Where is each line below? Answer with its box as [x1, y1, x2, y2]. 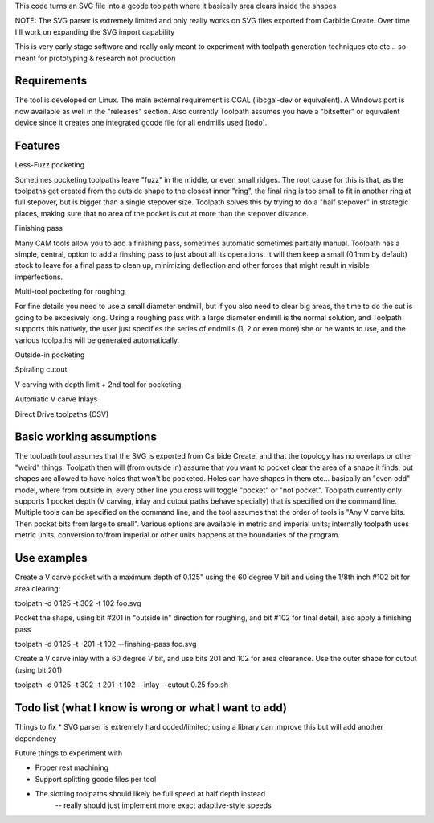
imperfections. [14, 272, 63, 282]
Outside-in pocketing [14, 350, 85, 360]
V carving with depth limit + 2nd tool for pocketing [14, 379, 182, 389]
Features [14, 139, 60, 153]
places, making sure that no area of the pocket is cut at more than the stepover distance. [14, 208, 309, 218]
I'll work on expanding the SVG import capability [14, 27, 175, 36]
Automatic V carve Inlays [14, 394, 98, 404]
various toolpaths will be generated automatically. [14, 335, 180, 345]
